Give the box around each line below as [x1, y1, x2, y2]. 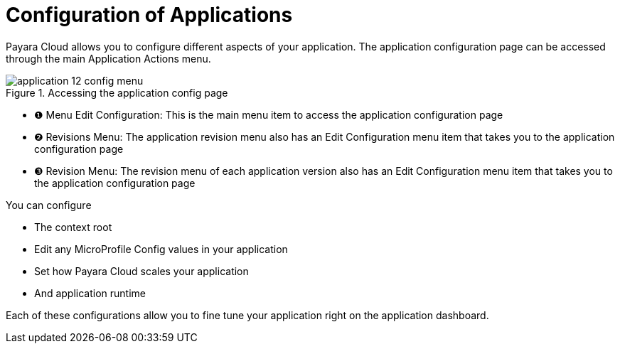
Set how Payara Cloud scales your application [34, 264, 249, 277]
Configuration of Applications [6, 3, 293, 27]
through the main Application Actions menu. [6, 52, 211, 65]
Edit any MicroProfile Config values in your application [34, 242, 288, 255]
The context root [34, 220, 112, 233]
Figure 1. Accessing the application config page [6, 86, 228, 99]
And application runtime [34, 286, 146, 299]
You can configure [6, 198, 92, 211]
